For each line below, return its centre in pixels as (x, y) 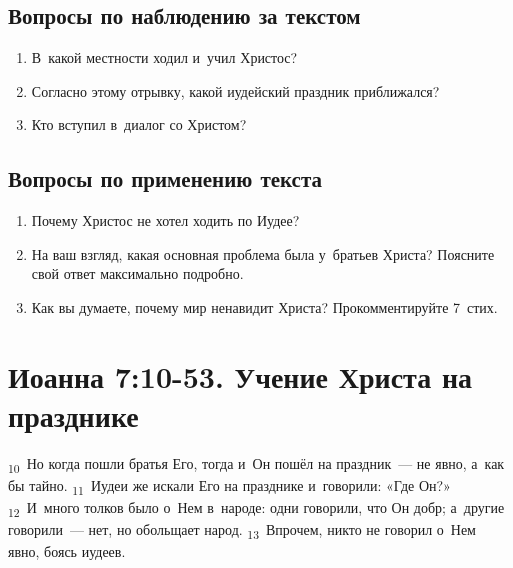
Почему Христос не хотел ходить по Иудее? (165, 220)
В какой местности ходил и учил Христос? (164, 57)
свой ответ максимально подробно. (137, 273)
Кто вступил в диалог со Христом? (139, 124)
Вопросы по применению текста (165, 178)
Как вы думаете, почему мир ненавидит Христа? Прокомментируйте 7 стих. (264, 306)
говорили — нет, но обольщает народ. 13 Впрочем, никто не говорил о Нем (242, 531)
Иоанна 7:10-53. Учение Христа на (240, 375)
